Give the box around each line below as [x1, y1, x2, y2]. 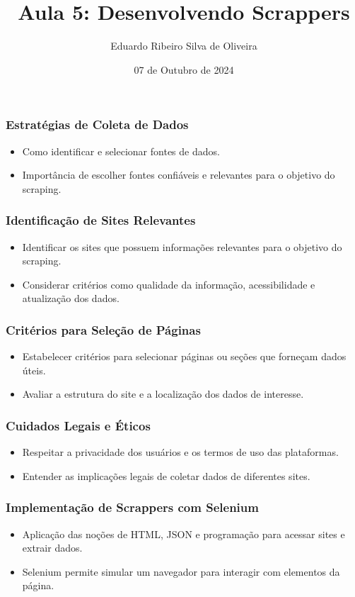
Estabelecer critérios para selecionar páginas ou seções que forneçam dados [22, 349, 347, 364]
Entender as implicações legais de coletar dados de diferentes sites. [22, 468, 310, 483]
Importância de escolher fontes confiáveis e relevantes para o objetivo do [22, 167, 335, 182]
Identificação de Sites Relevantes [6, 211, 196, 229]
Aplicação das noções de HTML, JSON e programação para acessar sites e [22, 526, 345, 541]
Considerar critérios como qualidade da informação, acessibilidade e [22, 277, 315, 291]
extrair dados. [22, 540, 83, 555]
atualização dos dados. [22, 291, 120, 306]
